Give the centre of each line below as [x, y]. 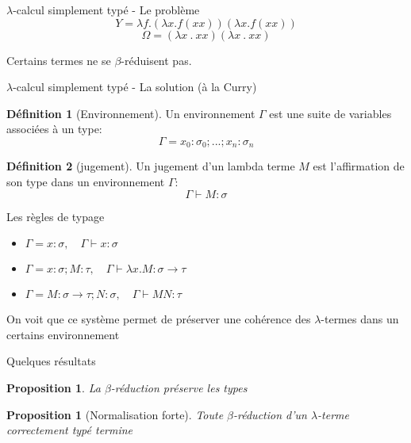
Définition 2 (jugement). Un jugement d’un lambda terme [151, 166]
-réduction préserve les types [179, 387]
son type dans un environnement [86, 182]
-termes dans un [360, 319]
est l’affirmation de [359, 166]
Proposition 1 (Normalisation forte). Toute [115, 414]
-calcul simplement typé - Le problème [106, 10]
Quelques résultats [51, 361]
